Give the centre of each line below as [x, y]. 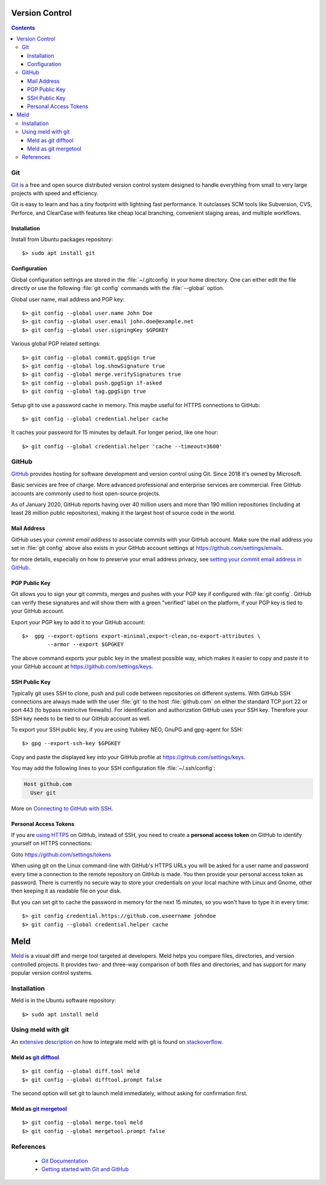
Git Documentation [65, 1161]
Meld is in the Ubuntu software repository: [64, 1001]
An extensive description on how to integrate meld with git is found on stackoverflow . [117, 1042]
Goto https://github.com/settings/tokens [61, 854]
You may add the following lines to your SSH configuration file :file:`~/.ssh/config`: [113, 768]
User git [43, 793]
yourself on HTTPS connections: [52, 844]
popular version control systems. [52, 973]
